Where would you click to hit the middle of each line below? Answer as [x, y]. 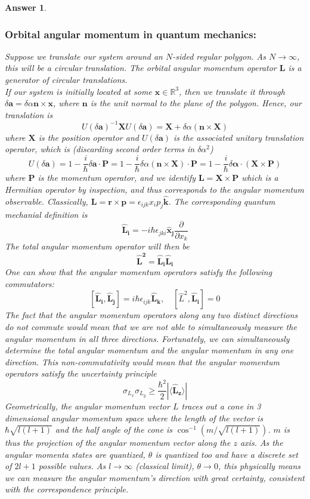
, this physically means [259, 466]
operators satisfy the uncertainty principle [81, 373]
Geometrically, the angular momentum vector [87, 406]
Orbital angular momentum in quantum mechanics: [131, 34]
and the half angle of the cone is [114, 429]
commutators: [30, 283]
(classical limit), [165, 466]
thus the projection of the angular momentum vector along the [118, 443]
